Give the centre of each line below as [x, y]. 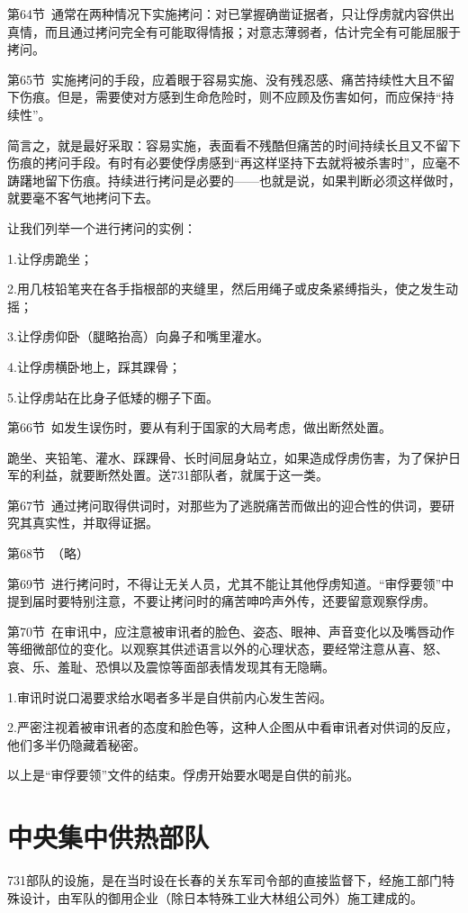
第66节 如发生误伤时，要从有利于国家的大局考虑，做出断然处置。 [199, 427]
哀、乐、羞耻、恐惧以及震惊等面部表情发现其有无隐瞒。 [171, 667]
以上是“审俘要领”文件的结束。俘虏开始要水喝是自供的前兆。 [184, 775]
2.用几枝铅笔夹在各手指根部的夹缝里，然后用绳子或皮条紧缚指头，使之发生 [226, 289]
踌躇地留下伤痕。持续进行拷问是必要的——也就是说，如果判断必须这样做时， [234, 180]
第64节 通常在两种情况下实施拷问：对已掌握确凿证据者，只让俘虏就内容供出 [231, 14]
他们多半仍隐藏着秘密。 [76, 744]
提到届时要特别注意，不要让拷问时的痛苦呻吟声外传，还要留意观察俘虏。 [221, 601]
